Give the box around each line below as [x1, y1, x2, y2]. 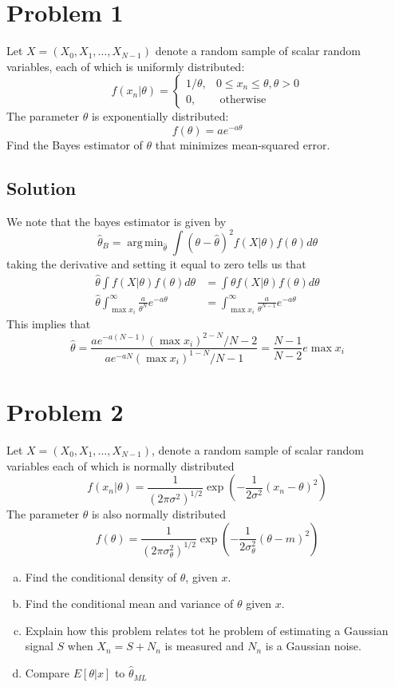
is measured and [164, 637, 244, 654]
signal [25, 637, 53, 654]
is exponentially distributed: [91, 108, 229, 125]
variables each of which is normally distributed [6, 457, 235, 474]
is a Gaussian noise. [265, 637, 361, 654]
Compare [25, 665, 70, 681]
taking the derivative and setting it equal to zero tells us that [6, 255, 306, 272]
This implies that [6, 316, 91, 332]
